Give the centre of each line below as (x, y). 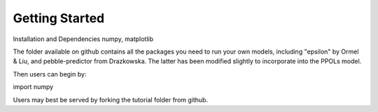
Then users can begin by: (50, 74)
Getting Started (59, 18)
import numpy (33, 87)
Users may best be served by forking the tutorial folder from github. (111, 99)
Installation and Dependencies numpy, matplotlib (83, 39)
